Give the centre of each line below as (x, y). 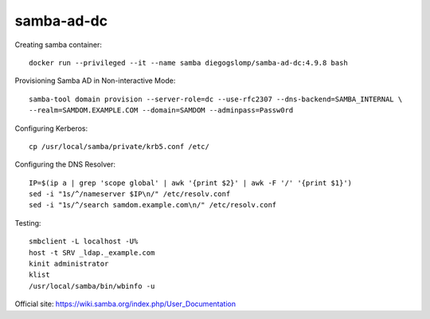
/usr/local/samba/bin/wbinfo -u (92, 286)
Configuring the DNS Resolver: (65, 164)
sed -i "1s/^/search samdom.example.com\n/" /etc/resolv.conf (153, 205)
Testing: (28, 223)
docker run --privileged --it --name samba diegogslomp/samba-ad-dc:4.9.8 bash (188, 63)
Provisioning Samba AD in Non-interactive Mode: (95, 81)
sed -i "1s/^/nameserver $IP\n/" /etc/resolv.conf (130, 194)
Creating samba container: (59, 45)
